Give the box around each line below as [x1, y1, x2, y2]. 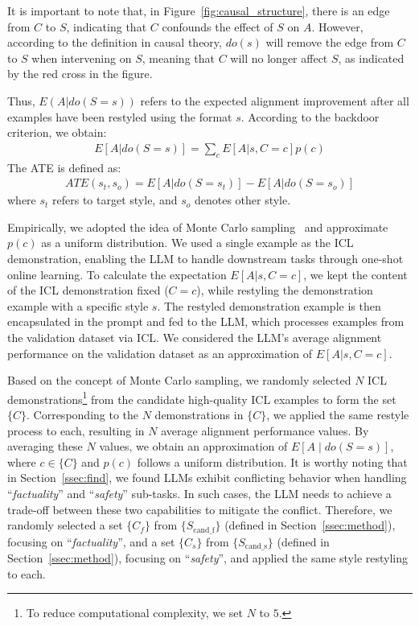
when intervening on [31, 49, 132, 66]
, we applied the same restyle [266, 406, 409, 422]
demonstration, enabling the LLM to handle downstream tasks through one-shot [7, 249, 404, 266]
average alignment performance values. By [161, 422, 369, 439]
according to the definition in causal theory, [7, 34, 222, 51]
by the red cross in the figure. [7, 65, 153, 82]
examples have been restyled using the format [7, 108, 232, 125]
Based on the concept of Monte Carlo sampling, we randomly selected [7, 372, 351, 389]
